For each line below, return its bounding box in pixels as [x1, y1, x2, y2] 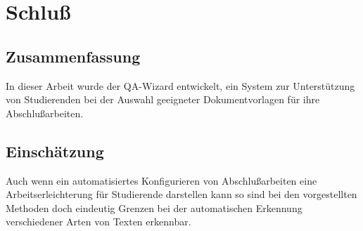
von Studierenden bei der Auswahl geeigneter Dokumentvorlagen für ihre [6, 92, 320, 107]
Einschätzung [6, 140, 104, 161]
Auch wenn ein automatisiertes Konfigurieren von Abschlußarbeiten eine [6, 173, 317, 187]
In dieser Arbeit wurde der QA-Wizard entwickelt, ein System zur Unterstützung [6, 78, 355, 93]
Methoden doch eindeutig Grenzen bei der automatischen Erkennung [6, 200, 302, 215]
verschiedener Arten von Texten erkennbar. [6, 214, 191, 229]
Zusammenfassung [6, 45, 141, 67]
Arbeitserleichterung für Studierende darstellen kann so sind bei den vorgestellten [6, 187, 357, 202]
